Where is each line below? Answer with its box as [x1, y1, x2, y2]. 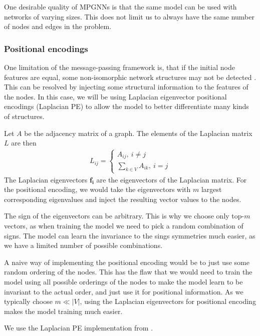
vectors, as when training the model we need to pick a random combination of [4, 220, 243, 230]
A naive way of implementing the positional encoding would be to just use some [4, 256, 249, 267]
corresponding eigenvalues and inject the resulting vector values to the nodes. [4, 193, 241, 204]
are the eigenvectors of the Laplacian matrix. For [96, 174, 247, 184]
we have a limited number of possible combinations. [4, 240, 163, 250]
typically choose [4, 296, 53, 306]
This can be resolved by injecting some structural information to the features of [4, 81, 248, 92]
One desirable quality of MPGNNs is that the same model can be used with [4, 1, 237, 11]
